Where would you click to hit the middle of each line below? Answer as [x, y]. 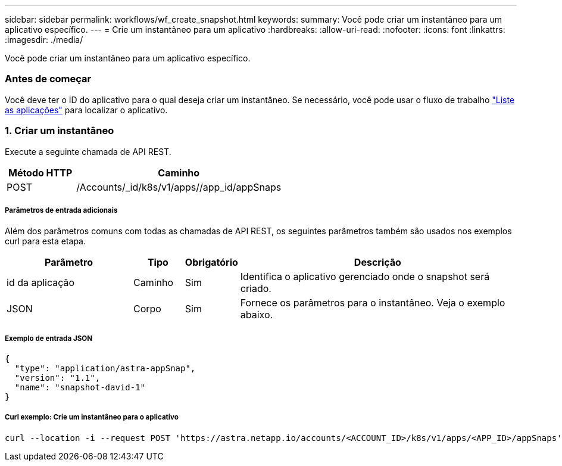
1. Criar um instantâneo [60, 131]
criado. [256, 289]
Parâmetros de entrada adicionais [61, 210]
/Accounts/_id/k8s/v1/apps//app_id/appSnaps [179, 187]
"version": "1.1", [57, 378]
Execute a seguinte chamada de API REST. [88, 151]
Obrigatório [211, 262]
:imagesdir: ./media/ [44, 40]
